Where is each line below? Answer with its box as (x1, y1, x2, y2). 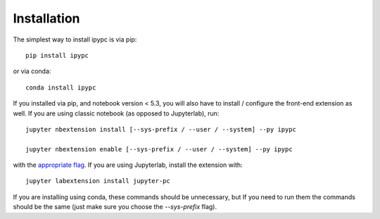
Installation (13, 11, 80, 26)
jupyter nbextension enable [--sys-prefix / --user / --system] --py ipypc (25, 145, 293, 153)
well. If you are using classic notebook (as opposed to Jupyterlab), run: (13, 109, 220, 118)
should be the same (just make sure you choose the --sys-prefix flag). (13, 203, 217, 211)
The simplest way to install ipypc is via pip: (13, 35, 137, 44)
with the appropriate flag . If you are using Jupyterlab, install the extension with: (13, 161, 243, 169)
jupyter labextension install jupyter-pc (25, 177, 170, 185)
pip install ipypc (25, 51, 89, 59)
